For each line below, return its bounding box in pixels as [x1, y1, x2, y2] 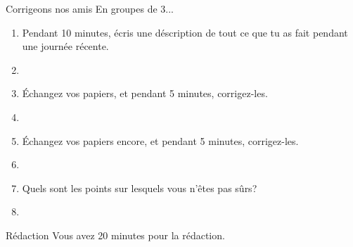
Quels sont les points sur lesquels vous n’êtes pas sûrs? [22, 180, 257, 195]
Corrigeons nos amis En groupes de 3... [6, 1, 174, 15]
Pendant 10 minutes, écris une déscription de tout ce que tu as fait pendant [22, 25, 348, 39]
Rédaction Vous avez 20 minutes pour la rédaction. [6, 227, 225, 242]
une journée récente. [22, 39, 109, 53]
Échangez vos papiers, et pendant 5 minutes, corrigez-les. [22, 86, 268, 101]
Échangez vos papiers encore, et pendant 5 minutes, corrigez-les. [22, 133, 299, 148]
